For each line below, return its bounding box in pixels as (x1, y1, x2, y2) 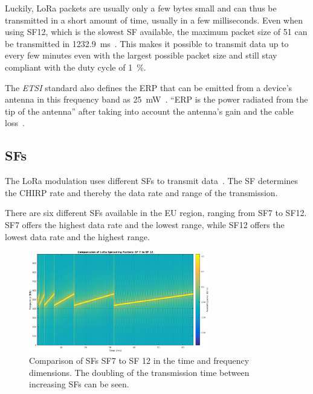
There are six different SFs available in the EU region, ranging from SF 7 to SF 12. (5, 206, 307, 219)
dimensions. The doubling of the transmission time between (29, 366, 250, 378)
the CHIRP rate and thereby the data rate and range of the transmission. (5, 186, 278, 199)
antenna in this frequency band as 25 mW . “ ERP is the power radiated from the (5, 93, 308, 106)
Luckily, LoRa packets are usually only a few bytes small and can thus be (5, 2, 277, 14)
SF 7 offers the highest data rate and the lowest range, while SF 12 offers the (5, 218, 285, 230)
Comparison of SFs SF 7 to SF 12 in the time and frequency (29, 354, 250, 366)
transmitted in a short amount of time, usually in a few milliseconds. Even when (5, 13, 303, 26)
